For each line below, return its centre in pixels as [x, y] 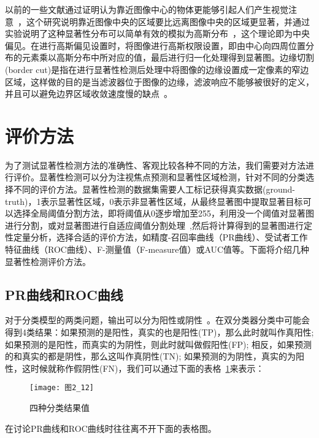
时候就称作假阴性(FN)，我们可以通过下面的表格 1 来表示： [147, 368]
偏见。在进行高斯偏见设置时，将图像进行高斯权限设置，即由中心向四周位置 [155, 45]
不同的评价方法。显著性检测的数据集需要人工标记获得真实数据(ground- [154, 189]
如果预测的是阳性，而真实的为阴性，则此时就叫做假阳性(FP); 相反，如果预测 [159, 344]
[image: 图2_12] [62, 388]
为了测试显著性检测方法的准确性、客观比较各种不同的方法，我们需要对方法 [155, 165]
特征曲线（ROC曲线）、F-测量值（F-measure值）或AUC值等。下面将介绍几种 [157, 249]
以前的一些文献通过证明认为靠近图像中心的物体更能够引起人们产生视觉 [147, 9]
